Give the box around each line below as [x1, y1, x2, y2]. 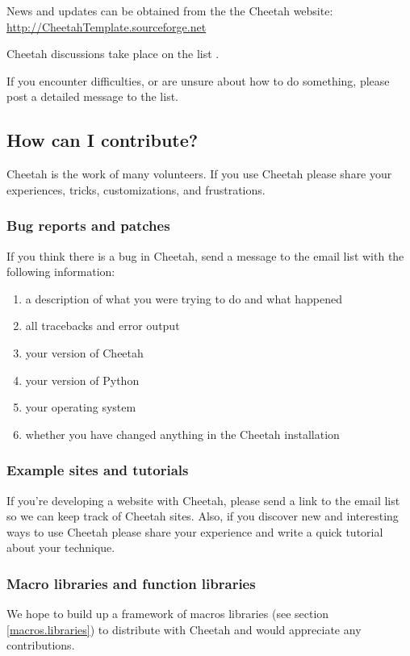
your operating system [25, 399, 136, 416]
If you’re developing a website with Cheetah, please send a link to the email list [6, 491, 400, 508]
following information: [6, 263, 115, 280]
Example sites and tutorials [6, 460, 189, 480]
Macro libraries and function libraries [6, 573, 256, 593]
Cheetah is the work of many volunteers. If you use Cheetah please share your [6, 165, 392, 182]
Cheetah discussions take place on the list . [6, 45, 220, 62]
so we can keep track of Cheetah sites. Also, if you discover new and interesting [6, 508, 399, 524]
